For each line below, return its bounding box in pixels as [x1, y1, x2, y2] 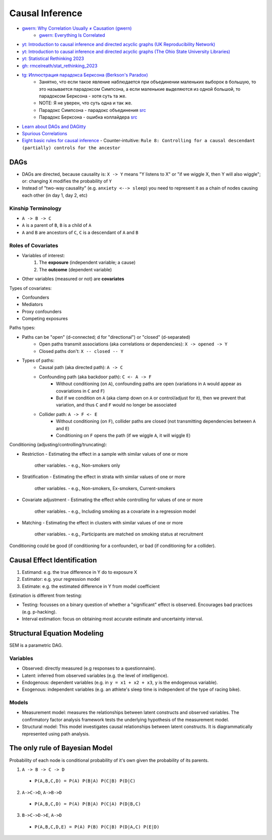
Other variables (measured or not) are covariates [22, 276, 124, 282]
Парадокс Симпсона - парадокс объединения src [39, 107, 146, 113]
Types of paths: [22, 357, 55, 364]
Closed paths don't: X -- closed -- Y [39, 348, 123, 354]
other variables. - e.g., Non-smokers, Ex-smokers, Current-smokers [34, 485, 176, 491]
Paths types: [9, 325, 35, 331]
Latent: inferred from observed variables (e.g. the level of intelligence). [22, 672, 169, 678]
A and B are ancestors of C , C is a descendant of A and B [22, 229, 139, 235]
